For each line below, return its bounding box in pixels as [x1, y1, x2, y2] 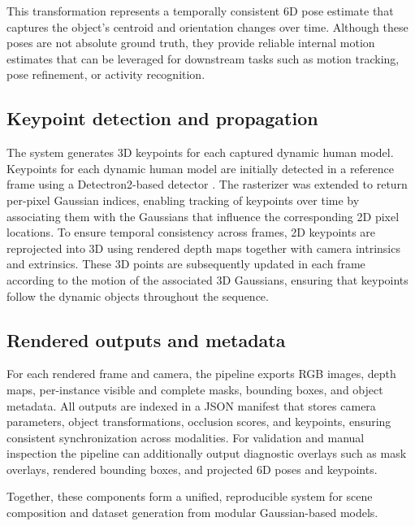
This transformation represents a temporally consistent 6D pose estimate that [6, 2, 394, 19]
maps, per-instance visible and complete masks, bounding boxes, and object [6, 380, 383, 398]
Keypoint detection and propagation [6, 106, 318, 131]
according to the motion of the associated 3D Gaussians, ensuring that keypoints [6, 271, 409, 288]
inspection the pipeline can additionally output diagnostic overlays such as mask [6, 445, 407, 462]
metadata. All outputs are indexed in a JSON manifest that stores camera [6, 397, 376, 414]
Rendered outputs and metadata [6, 327, 286, 352]
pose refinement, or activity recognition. [6, 66, 205, 83]
